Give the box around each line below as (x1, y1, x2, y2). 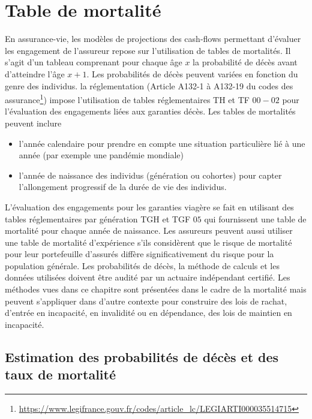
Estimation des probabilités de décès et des (5, 347, 279, 366)
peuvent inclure (5, 116, 62, 129)
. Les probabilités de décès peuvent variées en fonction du (86, 67, 298, 80)
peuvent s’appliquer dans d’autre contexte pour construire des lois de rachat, (5, 294, 287, 307)
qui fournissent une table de (204, 212, 307, 225)
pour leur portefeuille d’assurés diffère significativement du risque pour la (5, 248, 274, 260)
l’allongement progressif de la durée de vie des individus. (19, 180, 227, 193)
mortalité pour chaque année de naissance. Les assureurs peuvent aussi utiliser (5, 224, 293, 237)
